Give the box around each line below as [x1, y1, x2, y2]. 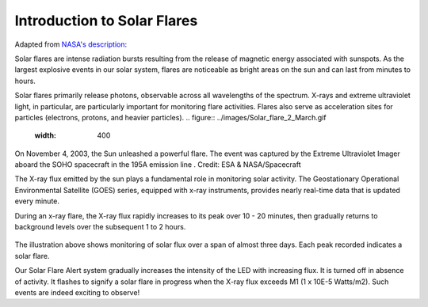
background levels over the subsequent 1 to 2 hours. [14, 222, 186, 232]
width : [34, 131, 57, 140]
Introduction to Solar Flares [14, 12, 198, 29]
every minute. [14, 196, 59, 206]
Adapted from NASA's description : [14, 40, 128, 49]
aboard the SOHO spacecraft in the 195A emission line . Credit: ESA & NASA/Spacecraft [14, 160, 301, 169]
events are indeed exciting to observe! [14, 287, 140, 297]
